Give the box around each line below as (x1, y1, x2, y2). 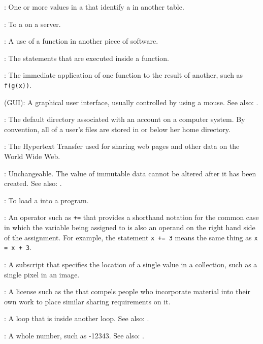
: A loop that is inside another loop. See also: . (4, 313, 149, 324)
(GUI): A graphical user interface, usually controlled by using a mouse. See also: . (4, 97, 258, 107)
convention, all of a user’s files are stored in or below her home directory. (4, 123, 231, 134)
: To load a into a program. (4, 195, 89, 205)
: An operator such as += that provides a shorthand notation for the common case (4, 212, 259, 223)
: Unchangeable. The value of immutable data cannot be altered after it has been (4, 168, 256, 178)
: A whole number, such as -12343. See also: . (4, 330, 144, 340)
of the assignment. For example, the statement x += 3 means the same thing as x (4, 232, 258, 242)
